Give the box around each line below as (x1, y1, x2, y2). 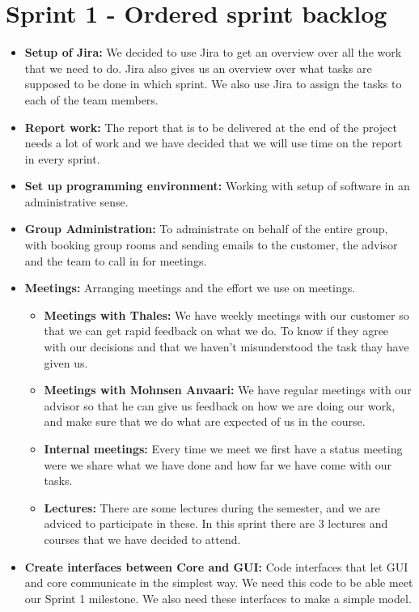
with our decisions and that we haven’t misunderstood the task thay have (44, 338, 409, 355)
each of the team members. (24, 91, 159, 108)
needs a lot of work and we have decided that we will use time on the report (24, 134, 403, 151)
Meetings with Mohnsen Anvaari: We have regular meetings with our (44, 381, 412, 398)
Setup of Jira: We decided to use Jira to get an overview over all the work (24, 44, 402, 61)
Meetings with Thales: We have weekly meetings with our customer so (44, 306, 409, 323)
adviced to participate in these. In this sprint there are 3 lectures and (44, 515, 388, 532)
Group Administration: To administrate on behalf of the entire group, (24, 220, 388, 237)
